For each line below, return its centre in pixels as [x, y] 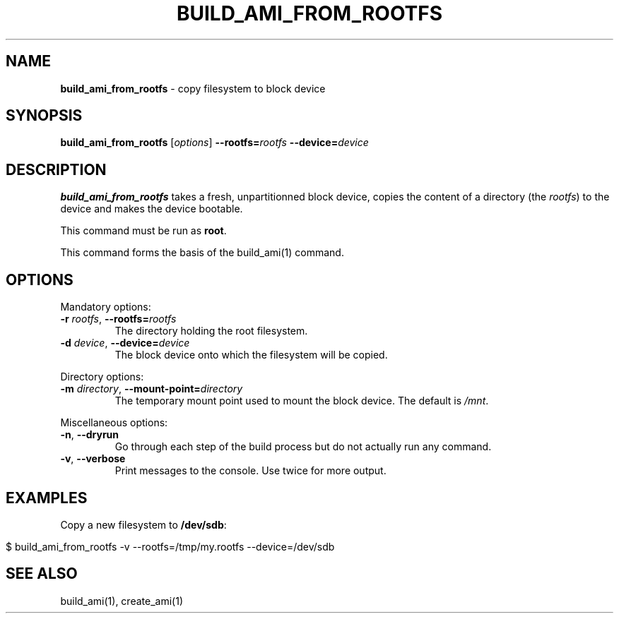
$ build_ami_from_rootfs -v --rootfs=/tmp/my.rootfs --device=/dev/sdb [170, 546]
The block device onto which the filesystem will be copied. [251, 355]
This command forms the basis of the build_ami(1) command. [202, 253]
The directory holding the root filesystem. [211, 331]
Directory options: [102, 377]
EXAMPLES [47, 498]
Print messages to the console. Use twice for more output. [250, 471]
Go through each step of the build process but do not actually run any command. [303, 447]
